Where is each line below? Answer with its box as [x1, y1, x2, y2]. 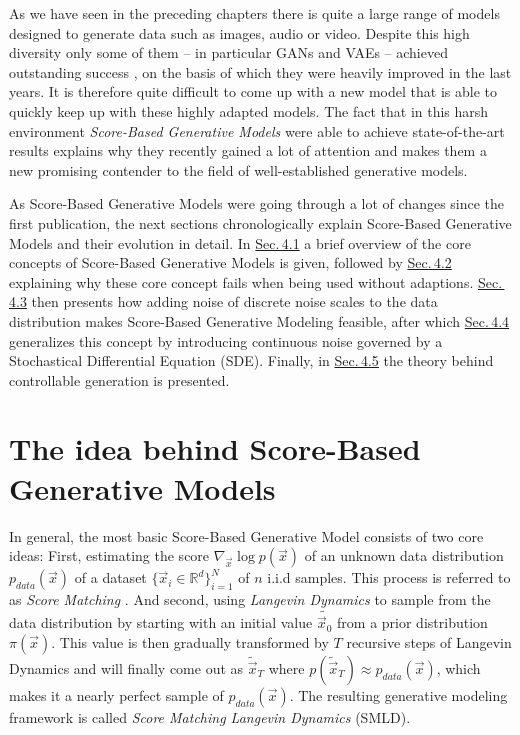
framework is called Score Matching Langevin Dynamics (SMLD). [9, 706, 411, 727]
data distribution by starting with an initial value [9, 612, 313, 633]
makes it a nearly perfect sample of [9, 684, 224, 705]
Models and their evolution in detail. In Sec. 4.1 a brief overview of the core [9, 232, 471, 253]
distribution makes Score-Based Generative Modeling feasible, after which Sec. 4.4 [9, 310, 510, 331]
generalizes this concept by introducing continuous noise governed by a [9, 330, 443, 351]
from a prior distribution [337, 612, 488, 633]
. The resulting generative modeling [289, 684, 508, 705]
